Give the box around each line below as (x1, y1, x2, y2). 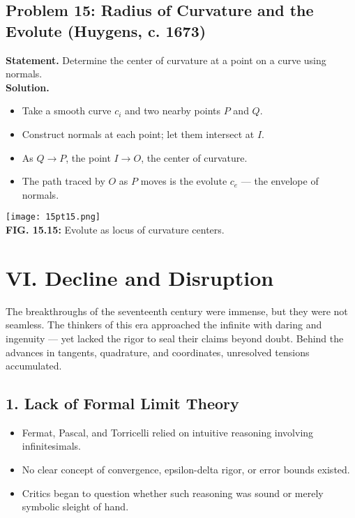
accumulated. (6, 358, 62, 373)
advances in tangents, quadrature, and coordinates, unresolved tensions (6, 344, 310, 359)
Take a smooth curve (22, 103, 112, 118)
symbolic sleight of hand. (22, 499, 129, 514)
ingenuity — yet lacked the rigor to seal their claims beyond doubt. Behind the (6, 330, 344, 345)
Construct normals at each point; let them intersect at (22, 126, 255, 141)
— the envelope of (241, 174, 319, 188)
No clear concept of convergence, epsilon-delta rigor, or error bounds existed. (22, 462, 350, 477)
